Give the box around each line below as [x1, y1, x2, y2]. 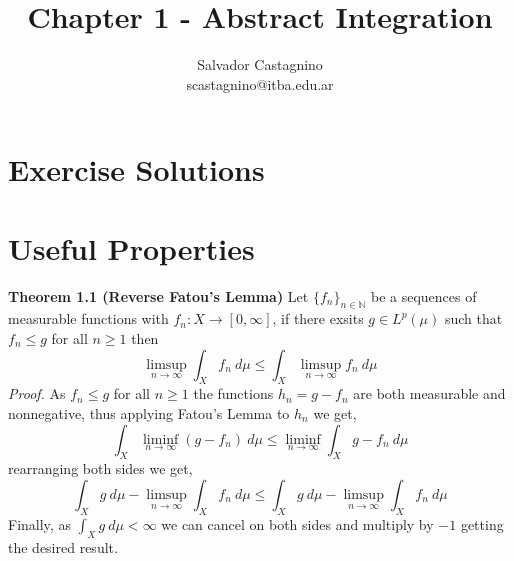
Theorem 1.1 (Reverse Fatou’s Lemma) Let [8, 285, 309, 306]
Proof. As [8, 383, 66, 404]
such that [444, 308, 503, 329]
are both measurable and [353, 383, 506, 404]
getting [460, 513, 504, 534]
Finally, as [8, 513, 71, 534]
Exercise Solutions [8, 149, 265, 190]
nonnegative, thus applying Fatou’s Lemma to [8, 403, 290, 423]
